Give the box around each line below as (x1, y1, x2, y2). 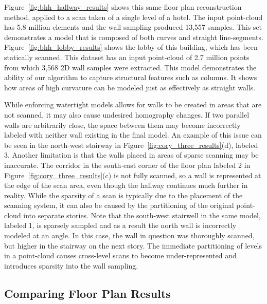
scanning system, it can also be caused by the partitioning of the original (4, 200, 234, 211)
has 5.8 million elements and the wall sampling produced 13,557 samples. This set (4, 22, 262, 32)
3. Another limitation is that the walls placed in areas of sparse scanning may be (4, 149, 259, 160)
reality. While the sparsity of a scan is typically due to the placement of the (4, 189, 243, 200)
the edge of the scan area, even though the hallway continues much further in (4, 180, 248, 191)
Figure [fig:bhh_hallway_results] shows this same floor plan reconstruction (4, 2, 242, 12)
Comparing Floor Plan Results (4, 285, 171, 301)
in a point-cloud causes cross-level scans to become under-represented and (4, 250, 237, 261)
